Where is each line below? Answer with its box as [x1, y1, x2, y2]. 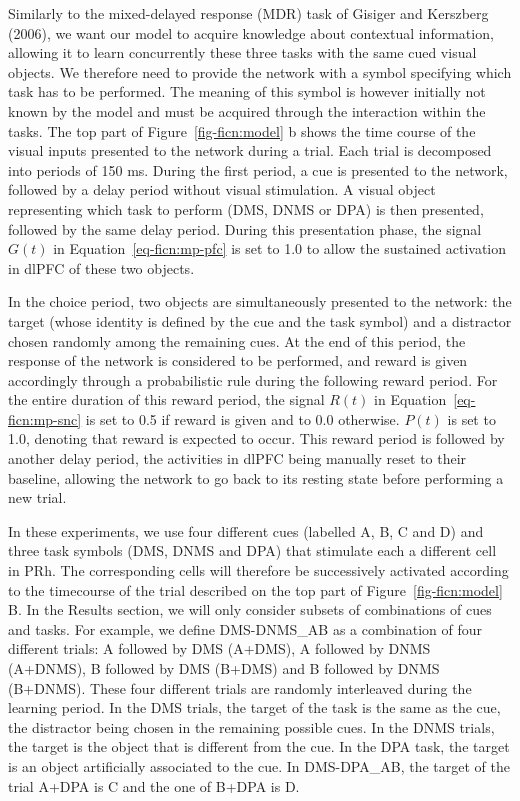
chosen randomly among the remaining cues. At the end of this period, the [8, 330, 466, 351]
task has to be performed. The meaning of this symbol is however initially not [8, 81, 486, 102]
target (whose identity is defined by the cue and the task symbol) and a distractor [8, 310, 512, 331]
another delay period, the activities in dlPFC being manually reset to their [8, 448, 467, 469]
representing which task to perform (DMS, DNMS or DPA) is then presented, [8, 198, 484, 219]
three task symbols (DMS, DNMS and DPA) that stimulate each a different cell [8, 540, 497, 561]
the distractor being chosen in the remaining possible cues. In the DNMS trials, [8, 716, 495, 737]
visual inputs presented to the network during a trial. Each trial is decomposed [8, 140, 492, 161]
